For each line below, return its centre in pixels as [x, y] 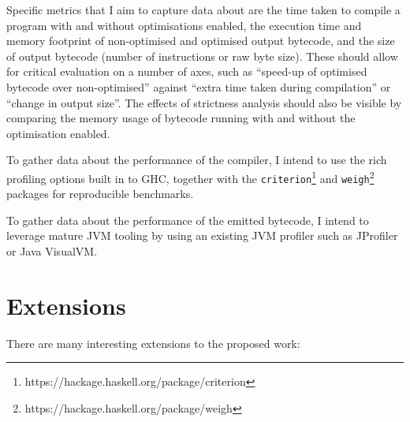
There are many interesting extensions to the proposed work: [153, 343]
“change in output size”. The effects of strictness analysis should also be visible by [204, 102]
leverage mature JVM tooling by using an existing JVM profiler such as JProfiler [202, 235]
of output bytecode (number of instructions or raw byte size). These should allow [202, 56]
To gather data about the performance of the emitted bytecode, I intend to [188, 220]
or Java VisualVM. [52, 251]
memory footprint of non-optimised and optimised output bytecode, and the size [201, 41]
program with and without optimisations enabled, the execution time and [184, 25]
